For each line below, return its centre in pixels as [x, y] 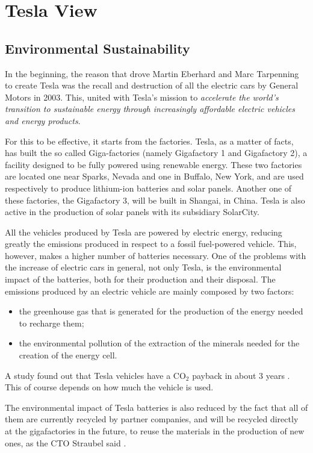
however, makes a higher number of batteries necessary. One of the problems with [156, 255]
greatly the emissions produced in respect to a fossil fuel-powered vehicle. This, [151, 244]
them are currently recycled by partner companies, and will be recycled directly [152, 419]
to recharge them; [51, 323]
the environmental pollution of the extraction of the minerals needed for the [159, 343]
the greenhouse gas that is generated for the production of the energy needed [161, 311]
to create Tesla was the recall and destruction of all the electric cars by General [152, 85]
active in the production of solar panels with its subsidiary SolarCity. [132, 212]
